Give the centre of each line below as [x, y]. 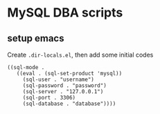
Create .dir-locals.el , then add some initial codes [80, 55]
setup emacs [36, 38]
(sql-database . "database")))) [69, 104]
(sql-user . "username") [59, 79]
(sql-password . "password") [65, 86]
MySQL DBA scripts [65, 13]
